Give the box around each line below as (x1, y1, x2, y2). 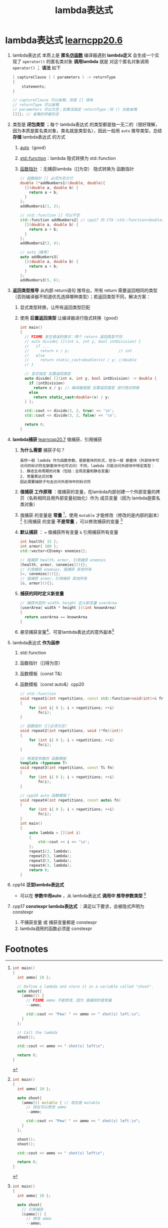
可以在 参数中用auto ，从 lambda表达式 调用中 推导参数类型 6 (19, 892, 146, 899)
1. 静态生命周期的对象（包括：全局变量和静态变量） (19, 468, 112, 473)
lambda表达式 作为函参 (12, 640, 60, 646)
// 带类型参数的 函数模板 (19, 756, 66, 761)
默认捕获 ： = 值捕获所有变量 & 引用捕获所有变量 (19, 529, 118, 535)
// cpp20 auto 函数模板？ (19, 793, 70, 798)
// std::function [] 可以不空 (19, 213, 80, 218)
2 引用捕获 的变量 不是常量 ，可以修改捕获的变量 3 (19, 518, 123, 525)
